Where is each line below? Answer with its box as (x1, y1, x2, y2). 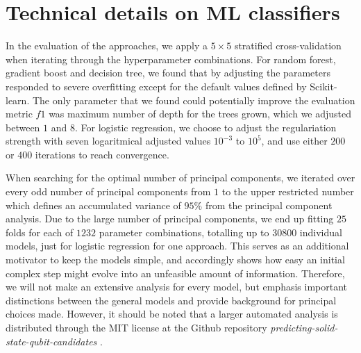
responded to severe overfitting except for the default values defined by (6, 79, 307, 93)
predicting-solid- (270, 320, 338, 334)
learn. (6, 92, 30, 107)
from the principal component (205, 197, 333, 212)
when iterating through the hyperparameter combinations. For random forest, (6, 51, 336, 66)
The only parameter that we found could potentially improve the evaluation (32, 92, 355, 107)
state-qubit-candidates (6, 334, 97, 348)
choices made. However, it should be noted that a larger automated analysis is (6, 306, 338, 321)
